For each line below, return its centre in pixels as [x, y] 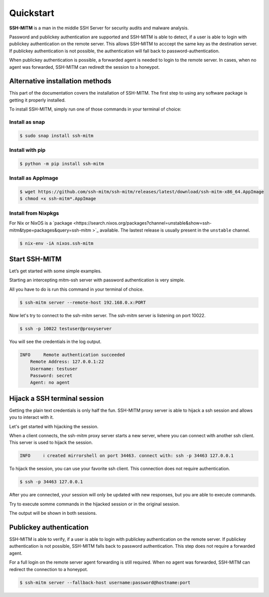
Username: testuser [54, 369]
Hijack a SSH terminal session [57, 398]
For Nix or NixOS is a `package [41, 223]
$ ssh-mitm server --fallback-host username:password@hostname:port [105, 582]
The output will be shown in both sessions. [53, 513]
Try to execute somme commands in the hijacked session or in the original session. [94, 504]
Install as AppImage [34, 178]
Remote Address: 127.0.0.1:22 [67, 362]
